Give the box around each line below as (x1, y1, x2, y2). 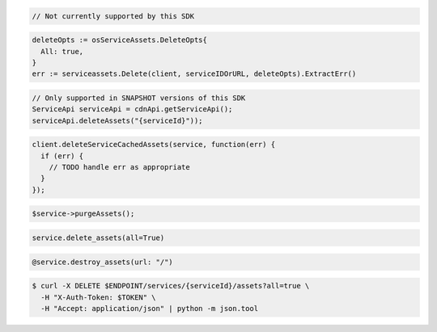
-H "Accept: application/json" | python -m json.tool (40, 304, 259, 313)
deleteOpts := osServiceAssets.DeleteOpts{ (32, 36, 208, 44)
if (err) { (40, 151, 84, 161)
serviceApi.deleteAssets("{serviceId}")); (32, 116, 203, 125)
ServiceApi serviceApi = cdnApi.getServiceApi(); (32, 105, 233, 114)
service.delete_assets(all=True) (32, 233, 165, 242)
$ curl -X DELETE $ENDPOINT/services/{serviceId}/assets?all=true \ (32, 281, 310, 291)
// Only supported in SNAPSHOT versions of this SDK (32, 93, 246, 103)
